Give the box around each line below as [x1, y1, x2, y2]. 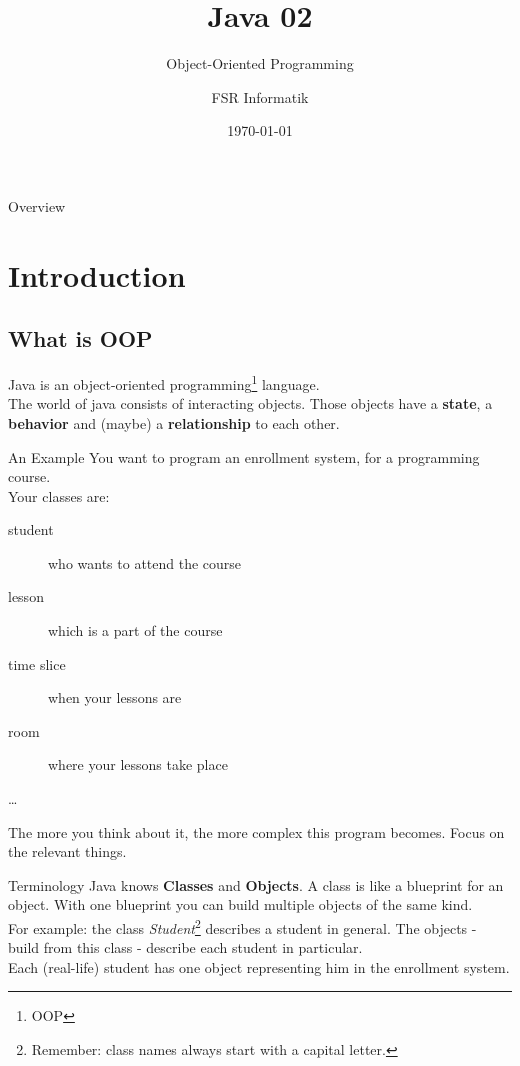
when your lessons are [48, 687, 182, 708]
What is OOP [8, 323, 153, 354]
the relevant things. [8, 841, 127, 862]
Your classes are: [8, 485, 110, 506]
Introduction [8, 254, 186, 295]
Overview [8, 195, 66, 216]
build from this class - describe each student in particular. [8, 937, 363, 958]
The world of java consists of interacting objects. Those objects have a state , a [8, 393, 493, 414]
